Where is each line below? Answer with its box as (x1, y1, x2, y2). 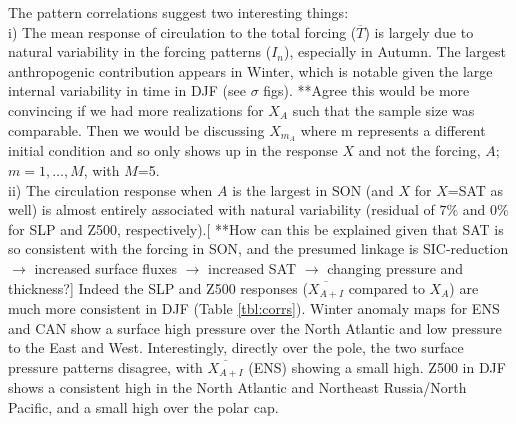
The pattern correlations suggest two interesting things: (8, 2, 349, 22)
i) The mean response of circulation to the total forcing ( (8, 21, 357, 42)
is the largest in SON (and (232, 179, 394, 200)
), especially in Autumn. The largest (284, 41, 506, 62)
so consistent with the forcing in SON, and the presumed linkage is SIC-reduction (8, 238, 509, 259)
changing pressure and (327, 257, 464, 278)
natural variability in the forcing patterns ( (8, 41, 272, 62)
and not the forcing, (358, 140, 481, 161)
